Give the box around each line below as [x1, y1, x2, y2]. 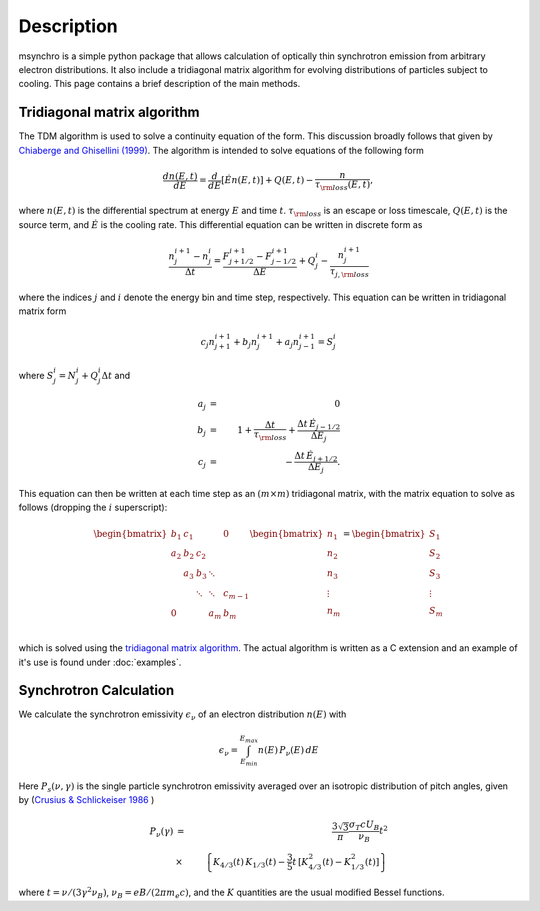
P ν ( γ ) [149, 825, 174, 839]
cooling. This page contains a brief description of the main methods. [18, 78, 301, 90]
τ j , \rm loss [329, 265, 370, 279]
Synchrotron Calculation [18, 682, 175, 699]
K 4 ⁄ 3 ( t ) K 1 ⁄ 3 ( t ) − [213, 856, 286, 870]
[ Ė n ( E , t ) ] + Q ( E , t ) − [220, 175, 314, 186]
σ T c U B [348, 819, 380, 833]
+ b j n [233, 336, 258, 350]
